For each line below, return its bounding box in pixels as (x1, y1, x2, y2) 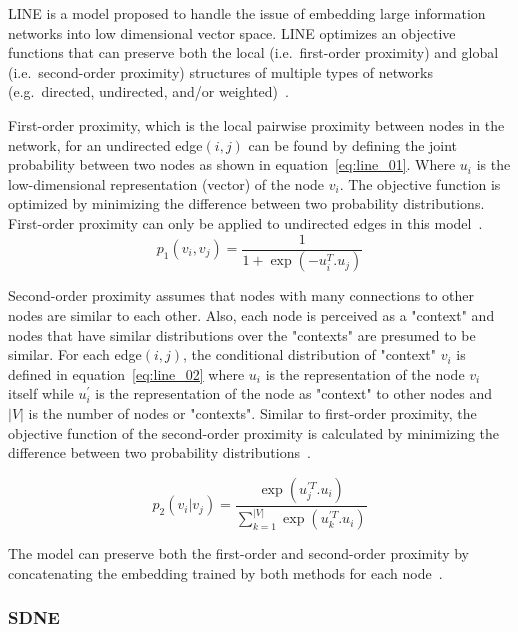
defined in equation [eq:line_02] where (8, 363, 245, 384)
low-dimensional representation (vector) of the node (8, 173, 325, 194)
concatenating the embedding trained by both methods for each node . (8, 562, 443, 583)
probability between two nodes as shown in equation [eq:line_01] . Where (8, 154, 456, 175)
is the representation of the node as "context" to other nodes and (95, 383, 492, 404)
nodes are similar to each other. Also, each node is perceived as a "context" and (8, 305, 495, 326)
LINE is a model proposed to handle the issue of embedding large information (8, 3, 486, 23)
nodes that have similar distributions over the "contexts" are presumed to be (8, 324, 476, 345)
